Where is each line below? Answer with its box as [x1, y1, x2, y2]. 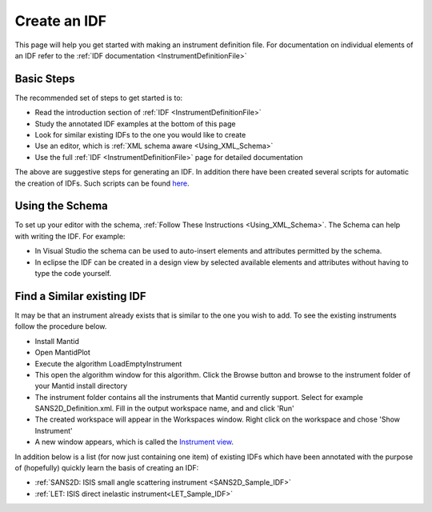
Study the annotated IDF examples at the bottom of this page [34, 118, 236, 128]
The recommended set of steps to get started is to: [14, 93, 183, 102]
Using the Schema [14, 199, 108, 213]
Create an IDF [14, 12, 107, 30]
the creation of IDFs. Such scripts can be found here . [14, 178, 190, 188]
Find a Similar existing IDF [14, 289, 146, 303]
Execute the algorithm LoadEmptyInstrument [34, 358, 182, 368]
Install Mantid [34, 336, 79, 346]
